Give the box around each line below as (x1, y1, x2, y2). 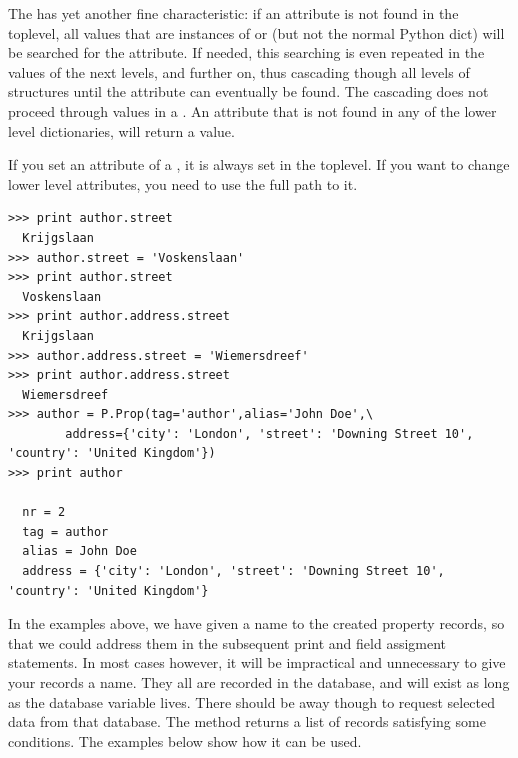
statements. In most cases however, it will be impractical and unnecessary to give (8, 652, 506, 673)
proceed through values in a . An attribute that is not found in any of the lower (8, 100, 497, 121)
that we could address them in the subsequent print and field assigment (8, 632, 447, 653)
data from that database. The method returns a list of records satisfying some (8, 711, 486, 732)
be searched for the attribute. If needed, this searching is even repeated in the (8, 42, 485, 63)
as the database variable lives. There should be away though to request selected (8, 691, 496, 712)
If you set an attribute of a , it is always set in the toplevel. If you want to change (8, 154, 510, 175)
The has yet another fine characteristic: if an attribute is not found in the (8, 3, 459, 23)
